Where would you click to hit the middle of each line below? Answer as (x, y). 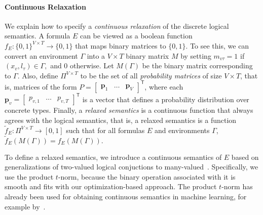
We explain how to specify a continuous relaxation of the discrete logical (117, 26)
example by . (25, 206)
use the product (29, 176)
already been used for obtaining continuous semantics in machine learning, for (126, 196)
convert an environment (41, 55)
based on (245, 157)
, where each (164, 86)
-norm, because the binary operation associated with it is (147, 176)
